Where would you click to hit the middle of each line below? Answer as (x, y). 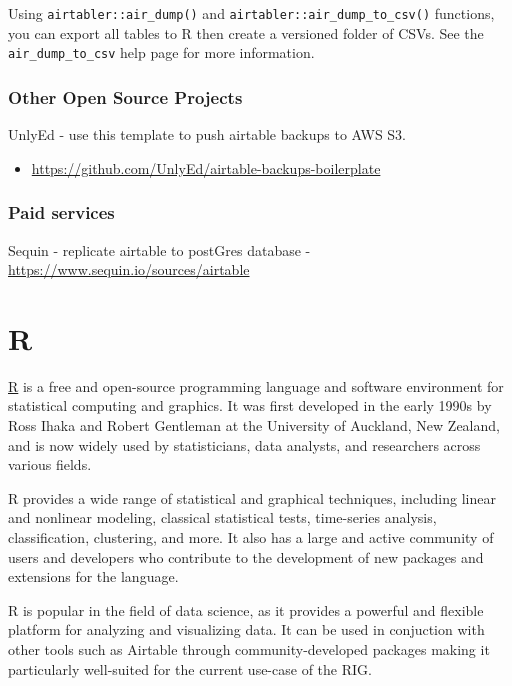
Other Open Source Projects (125, 96)
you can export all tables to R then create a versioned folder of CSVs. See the (246, 32)
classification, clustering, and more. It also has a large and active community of (251, 537)
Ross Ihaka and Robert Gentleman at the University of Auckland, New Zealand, (254, 425)
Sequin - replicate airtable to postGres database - (159, 249)
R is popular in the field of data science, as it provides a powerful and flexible (246, 609)
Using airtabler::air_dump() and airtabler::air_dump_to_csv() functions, (251, 13)
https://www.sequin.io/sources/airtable (129, 269)
